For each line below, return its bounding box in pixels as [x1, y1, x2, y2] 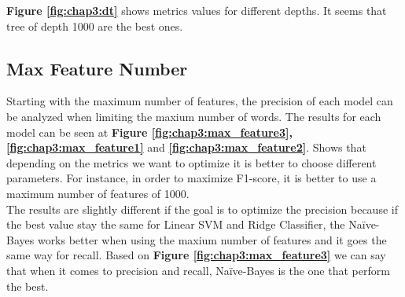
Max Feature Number [6, 56, 188, 80]
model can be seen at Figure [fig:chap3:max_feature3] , [6, 123, 293, 140]
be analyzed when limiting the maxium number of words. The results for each [6, 108, 381, 124]
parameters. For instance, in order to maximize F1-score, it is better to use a [6, 170, 377, 186]
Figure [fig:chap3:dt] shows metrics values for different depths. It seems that [6, 2, 387, 18]
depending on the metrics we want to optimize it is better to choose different [6, 154, 377, 170]
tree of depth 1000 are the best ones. [6, 17, 183, 34]
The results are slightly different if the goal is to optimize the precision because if [6, 200, 398, 217]
